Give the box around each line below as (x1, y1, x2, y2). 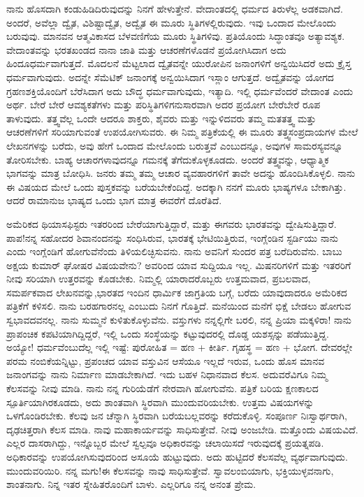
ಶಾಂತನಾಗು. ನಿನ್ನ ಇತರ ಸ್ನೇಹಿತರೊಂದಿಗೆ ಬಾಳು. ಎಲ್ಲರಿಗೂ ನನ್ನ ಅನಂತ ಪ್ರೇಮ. (6, 477, 256, 491)
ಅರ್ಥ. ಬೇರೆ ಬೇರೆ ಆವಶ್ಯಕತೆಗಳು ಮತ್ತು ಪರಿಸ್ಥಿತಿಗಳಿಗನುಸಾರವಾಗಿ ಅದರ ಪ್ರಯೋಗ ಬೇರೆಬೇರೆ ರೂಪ (6, 97, 321, 112)
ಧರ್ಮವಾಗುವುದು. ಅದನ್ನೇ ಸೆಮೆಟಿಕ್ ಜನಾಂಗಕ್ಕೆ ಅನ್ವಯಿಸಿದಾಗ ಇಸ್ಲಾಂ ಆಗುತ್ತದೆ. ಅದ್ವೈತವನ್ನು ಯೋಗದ (6, 69, 334, 84)
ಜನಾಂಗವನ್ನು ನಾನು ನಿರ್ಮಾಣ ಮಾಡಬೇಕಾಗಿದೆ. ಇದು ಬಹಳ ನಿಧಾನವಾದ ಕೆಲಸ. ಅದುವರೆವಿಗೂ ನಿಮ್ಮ (6, 367, 328, 382)
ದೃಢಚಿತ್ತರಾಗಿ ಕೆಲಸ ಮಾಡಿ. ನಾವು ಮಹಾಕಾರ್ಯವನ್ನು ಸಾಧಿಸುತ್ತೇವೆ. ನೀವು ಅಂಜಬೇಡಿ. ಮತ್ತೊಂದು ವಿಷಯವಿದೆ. (6, 422, 358, 436)
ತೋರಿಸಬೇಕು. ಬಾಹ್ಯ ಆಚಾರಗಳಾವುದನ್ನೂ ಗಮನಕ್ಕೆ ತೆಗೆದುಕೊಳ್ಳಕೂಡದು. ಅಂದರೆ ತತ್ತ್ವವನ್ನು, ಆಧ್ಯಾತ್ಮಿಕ (6, 152, 329, 166)
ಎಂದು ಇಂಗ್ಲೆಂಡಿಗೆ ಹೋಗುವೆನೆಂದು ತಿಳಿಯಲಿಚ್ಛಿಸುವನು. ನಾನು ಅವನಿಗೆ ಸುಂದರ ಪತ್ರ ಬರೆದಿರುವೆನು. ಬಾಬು (6, 244, 342, 259)
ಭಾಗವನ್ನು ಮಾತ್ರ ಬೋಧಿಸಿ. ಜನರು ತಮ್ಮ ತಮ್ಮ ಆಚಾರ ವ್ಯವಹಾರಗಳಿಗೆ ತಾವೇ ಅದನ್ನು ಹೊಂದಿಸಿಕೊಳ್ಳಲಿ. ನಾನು (6, 166, 356, 180)
